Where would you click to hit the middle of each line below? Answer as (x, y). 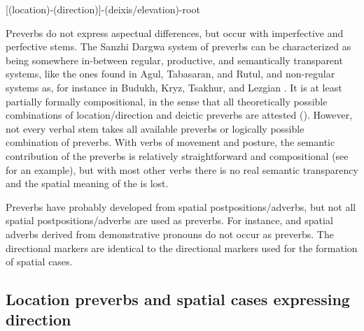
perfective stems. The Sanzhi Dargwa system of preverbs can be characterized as (178, 46)
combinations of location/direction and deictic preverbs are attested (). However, (179, 115)
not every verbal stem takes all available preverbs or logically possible (155, 128)
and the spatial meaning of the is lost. (87, 183)
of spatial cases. (39, 262)
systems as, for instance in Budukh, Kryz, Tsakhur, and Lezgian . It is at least (174, 87)
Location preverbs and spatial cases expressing (178, 299)
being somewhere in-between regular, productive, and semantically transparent (174, 60)
